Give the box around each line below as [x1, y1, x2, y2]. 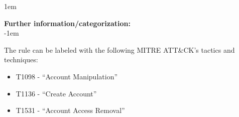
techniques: [4, 54, 38, 65]
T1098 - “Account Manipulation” [16, 71, 118, 81]
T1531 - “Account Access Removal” [16, 105, 125, 115]
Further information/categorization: [4, 18, 131, 28]
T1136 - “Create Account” [16, 88, 97, 98]
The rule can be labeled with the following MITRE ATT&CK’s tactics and [4, 44, 235, 55]
